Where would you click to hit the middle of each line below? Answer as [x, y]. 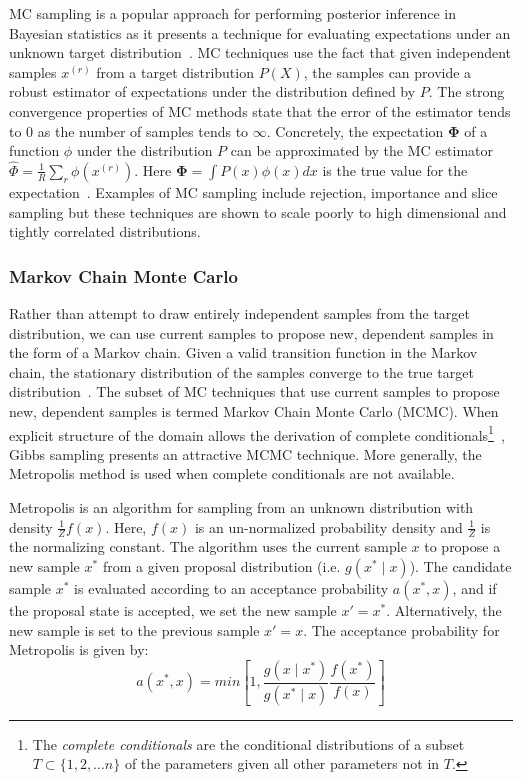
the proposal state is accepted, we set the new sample [173, 609]
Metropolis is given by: [79, 649]
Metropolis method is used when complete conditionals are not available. [232, 473]
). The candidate [460, 565]
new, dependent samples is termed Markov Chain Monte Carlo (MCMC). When [254, 410]
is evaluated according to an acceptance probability [231, 587]
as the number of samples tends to [143, 130]
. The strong [466, 91]
